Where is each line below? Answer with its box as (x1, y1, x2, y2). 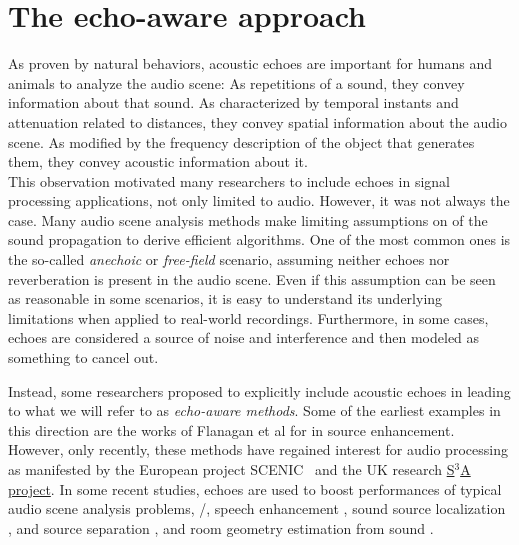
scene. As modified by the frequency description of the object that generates (8, 131, 475, 152)
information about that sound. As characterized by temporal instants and (8, 92, 459, 113)
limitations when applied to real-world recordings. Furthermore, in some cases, (8, 307, 489, 328)
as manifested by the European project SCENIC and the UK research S (8, 459, 455, 479)
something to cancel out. (8, 347, 159, 368)
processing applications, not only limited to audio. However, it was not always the (8, 190, 510, 211)
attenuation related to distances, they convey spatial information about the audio (8, 111, 507, 132)
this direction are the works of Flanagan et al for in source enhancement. (8, 419, 455, 440)
